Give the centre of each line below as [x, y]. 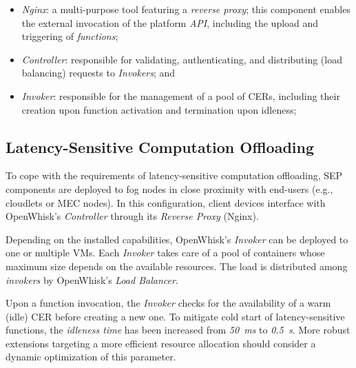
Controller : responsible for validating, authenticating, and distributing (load [182, 59]
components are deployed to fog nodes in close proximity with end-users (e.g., [169, 188]
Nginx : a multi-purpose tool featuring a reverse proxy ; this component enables [186, 9]
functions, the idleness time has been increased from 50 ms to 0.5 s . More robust [178, 330]
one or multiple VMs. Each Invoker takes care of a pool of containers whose [165, 253]
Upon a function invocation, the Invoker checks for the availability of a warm [168, 303]
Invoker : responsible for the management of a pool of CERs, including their [181, 95]
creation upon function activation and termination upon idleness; [159, 109]
